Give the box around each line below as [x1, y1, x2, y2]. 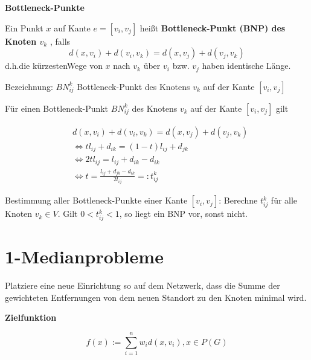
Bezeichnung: [5, 80, 53, 92]
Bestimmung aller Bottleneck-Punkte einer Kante [5, 194, 188, 207]
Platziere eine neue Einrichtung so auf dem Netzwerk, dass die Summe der [5, 278, 280, 291]
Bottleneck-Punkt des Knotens [77, 80, 190, 92]
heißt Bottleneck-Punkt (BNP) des [139, 21, 286, 34]
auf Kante [54, 21, 91, 34]
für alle [271, 194, 298, 207]
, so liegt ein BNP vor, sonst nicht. [119, 207, 248, 220]
